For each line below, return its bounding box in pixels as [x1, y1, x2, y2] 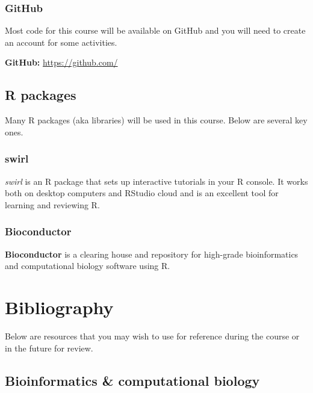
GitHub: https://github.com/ [5, 56, 118, 69]
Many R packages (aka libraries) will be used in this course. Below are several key [5, 114, 308, 126]
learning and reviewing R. [5, 198, 100, 211]
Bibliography [5, 294, 114, 319]
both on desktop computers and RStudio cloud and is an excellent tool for [5, 187, 279, 199]
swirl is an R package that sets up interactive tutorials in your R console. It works [5, 175, 308, 187]
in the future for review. [5, 341, 93, 354]
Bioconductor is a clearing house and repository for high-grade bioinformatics [5, 247, 299, 260]
